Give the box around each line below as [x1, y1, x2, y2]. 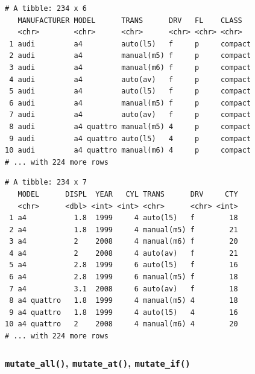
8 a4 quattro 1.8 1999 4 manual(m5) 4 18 [9, 296, 238, 305]
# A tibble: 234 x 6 [5, 4, 87, 13]
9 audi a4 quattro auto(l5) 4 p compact [9, 134, 251, 143]
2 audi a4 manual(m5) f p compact [9, 51, 251, 60]
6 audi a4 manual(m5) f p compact [9, 98, 251, 107]
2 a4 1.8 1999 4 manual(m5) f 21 [9, 225, 238, 234]
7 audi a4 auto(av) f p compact [9, 110, 251, 119]
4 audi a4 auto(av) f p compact [9, 75, 251, 84]
